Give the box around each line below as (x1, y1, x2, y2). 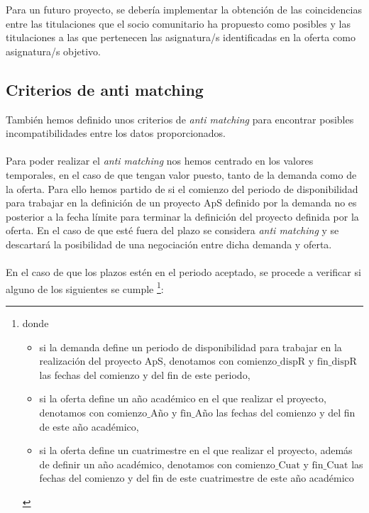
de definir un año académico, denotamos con (39, 456, 233, 471)
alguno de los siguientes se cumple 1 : (6, 279, 164, 296)
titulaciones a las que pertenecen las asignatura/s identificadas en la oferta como (6, 30, 356, 45)
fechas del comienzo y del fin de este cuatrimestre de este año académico (39, 470, 354, 485)
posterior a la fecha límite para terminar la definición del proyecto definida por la (6, 209, 359, 224)
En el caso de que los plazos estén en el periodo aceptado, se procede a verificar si (6, 265, 361, 280)
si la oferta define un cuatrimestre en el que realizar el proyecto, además (39, 443, 353, 458)
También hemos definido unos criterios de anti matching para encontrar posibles (6, 111, 354, 126)
